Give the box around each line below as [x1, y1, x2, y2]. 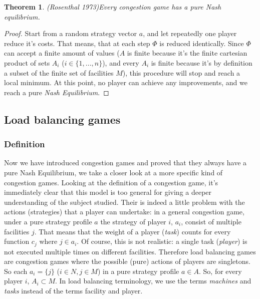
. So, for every [199, 265, 242, 276]
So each [4, 265, 28, 276]
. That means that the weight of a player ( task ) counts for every [34, 226, 231, 236]
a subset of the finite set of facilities [4, 67, 114, 78]
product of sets [4, 57, 50, 68]
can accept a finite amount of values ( [4, 48, 120, 58]
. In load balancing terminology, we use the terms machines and [55, 275, 251, 286]
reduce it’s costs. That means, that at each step [4, 38, 150, 48]
